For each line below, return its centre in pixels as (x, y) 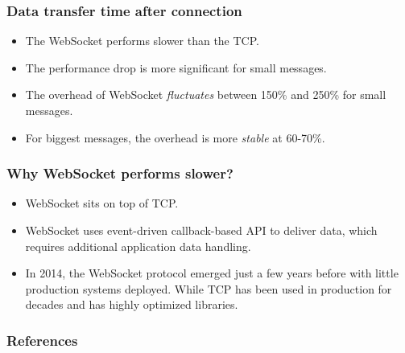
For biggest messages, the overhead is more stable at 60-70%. (175, 137)
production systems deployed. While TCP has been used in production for (209, 288)
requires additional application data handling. (138, 246)
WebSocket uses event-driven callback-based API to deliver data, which (201, 230)
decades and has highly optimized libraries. (132, 304)
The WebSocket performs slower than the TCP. (142, 41)
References (42, 340)
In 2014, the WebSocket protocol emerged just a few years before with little (212, 273)
